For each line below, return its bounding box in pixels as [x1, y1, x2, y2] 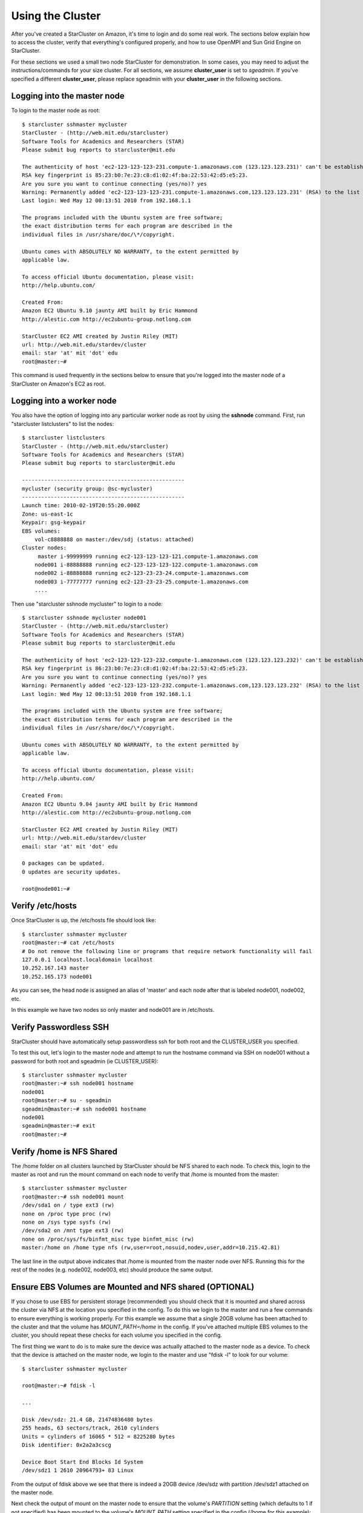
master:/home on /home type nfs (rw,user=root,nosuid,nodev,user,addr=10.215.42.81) [22, 1244, 281, 1251]
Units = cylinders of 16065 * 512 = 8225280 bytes [22, 1433, 175, 1440]
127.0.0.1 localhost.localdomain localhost [22, 956, 153, 963]
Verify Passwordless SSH [11, 1022, 109, 1032]
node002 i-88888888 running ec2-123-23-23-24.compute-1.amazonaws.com [34, 569, 249, 577]
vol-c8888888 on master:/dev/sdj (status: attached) [34, 536, 195, 543]
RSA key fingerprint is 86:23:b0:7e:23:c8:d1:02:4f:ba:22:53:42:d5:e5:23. [22, 665, 249, 672]
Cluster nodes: [22, 545, 67, 551]
